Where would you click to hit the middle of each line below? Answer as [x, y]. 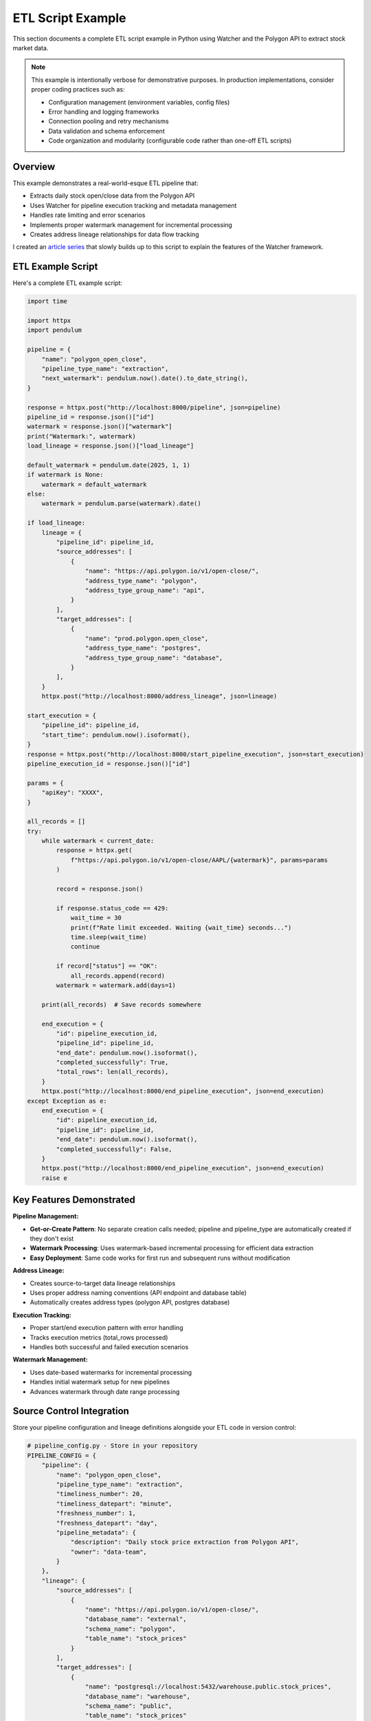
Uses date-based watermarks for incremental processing [111, 1372]
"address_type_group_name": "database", [154, 658]
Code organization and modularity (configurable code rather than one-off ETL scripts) [170, 140]
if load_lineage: [56, 523]
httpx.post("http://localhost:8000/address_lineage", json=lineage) [159, 696]
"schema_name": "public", [128, 1706]
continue [85, 947]
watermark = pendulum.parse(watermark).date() [122, 504]
